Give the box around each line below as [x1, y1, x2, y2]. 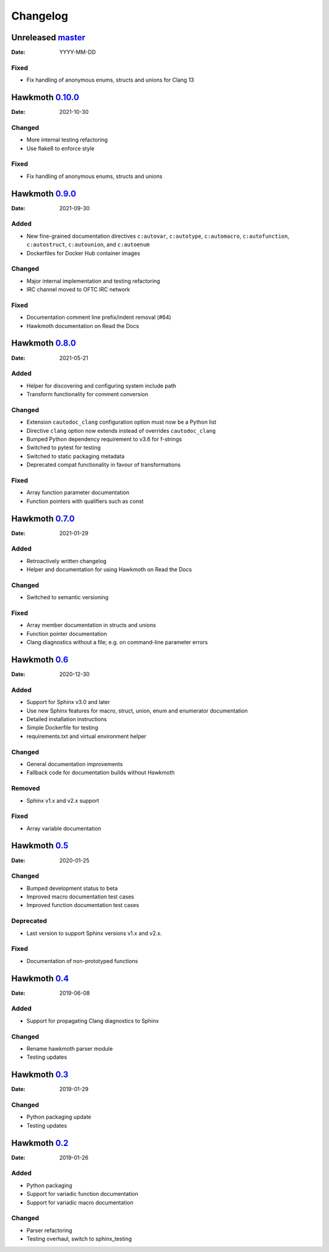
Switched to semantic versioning [26, 594, 109, 601]
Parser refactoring [26, 1226, 73, 1234]
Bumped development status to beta [26, 884, 118, 892]
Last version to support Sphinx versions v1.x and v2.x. [26, 930, 162, 937]
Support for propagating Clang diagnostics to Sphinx [26, 1017, 159, 1024]
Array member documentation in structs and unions [26, 622, 157, 629]
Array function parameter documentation [26, 489, 130, 496]
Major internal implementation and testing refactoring [26, 277, 161, 285]
